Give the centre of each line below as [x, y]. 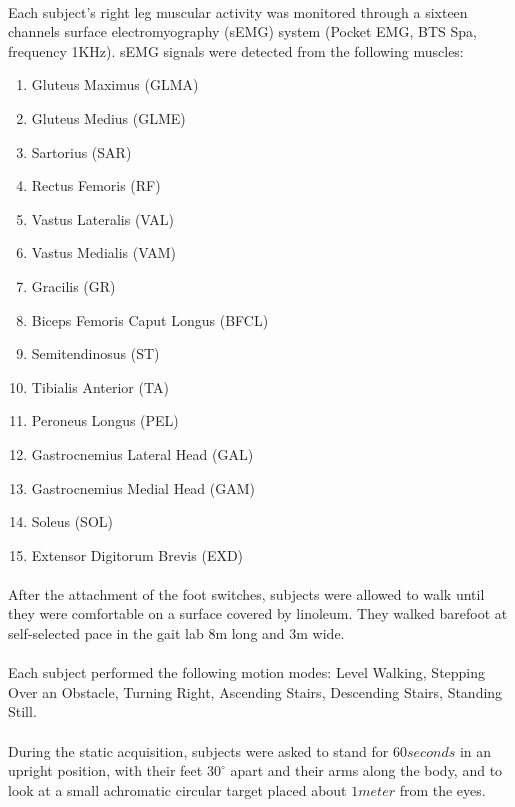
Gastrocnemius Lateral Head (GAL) [142, 453]
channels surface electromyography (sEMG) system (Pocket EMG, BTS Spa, [242, 31]
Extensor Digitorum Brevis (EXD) [137, 554]
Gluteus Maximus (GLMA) [115, 84]
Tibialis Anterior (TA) [100, 386]
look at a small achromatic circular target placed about [177, 789]
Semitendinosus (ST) [95, 353]
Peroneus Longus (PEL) [105, 420]
